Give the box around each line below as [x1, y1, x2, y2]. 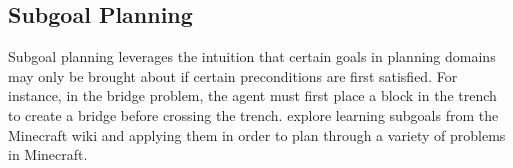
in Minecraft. [8, 144, 88, 165]
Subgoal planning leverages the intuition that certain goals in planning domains [8, 46, 496, 67]
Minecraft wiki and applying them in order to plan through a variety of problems [8, 124, 506, 145]
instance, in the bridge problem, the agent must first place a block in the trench [8, 85, 497, 106]
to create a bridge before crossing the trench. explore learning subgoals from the [8, 104, 499, 125]
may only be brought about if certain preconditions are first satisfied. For [8, 65, 458, 86]
